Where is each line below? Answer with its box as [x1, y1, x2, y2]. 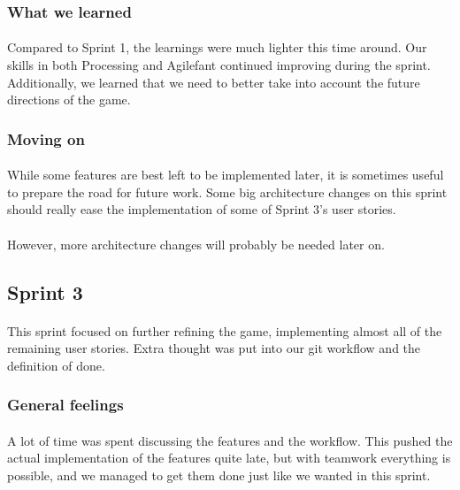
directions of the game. [7, 90, 131, 109]
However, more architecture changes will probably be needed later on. [7, 234, 385, 253]
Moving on [7, 127, 85, 149]
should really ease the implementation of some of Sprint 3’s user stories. [7, 200, 396, 218]
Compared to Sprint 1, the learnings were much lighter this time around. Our [7, 38, 427, 57]
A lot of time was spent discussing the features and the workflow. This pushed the [7, 431, 453, 449]
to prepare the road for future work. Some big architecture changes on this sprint [7, 182, 448, 201]
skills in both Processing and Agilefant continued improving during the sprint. [7, 56, 431, 74]
